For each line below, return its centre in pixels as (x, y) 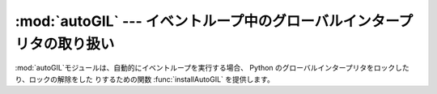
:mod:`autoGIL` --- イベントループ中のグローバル (179, 21)
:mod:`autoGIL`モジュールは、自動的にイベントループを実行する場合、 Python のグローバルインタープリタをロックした (212, 68)
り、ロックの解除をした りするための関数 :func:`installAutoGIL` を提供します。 (144, 79)
